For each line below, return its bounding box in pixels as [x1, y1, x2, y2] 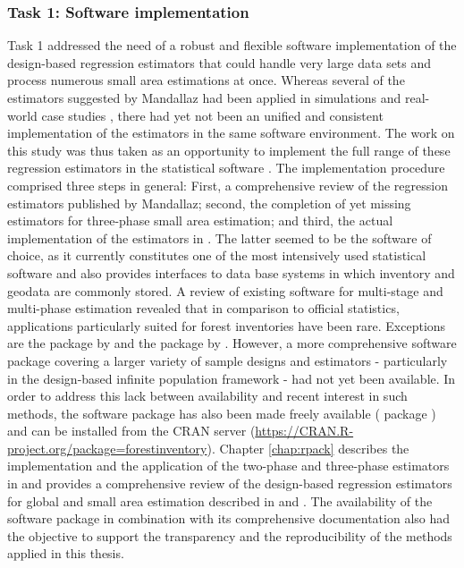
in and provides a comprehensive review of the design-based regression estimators [7, 474, 452, 493]
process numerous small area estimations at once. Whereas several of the [7, 71, 405, 89]
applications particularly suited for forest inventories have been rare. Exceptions [7, 316, 446, 335]
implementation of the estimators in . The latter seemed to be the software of [7, 228, 432, 247]
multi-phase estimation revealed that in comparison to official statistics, [7, 299, 400, 318]
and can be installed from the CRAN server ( [7, 421, 256, 440]
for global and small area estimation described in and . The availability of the [7, 491, 433, 510]
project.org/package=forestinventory [7, 438, 207, 457]
